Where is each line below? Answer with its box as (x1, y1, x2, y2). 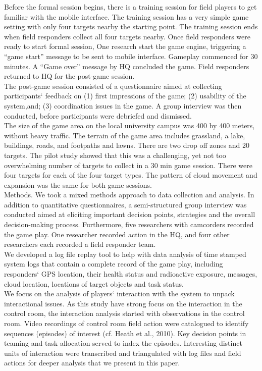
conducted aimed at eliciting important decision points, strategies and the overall (4, 209, 255, 220)
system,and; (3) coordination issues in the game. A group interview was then (4, 100, 242, 111)
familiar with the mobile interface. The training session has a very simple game (4, 11, 249, 22)
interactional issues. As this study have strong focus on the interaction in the (4, 298, 242, 308)
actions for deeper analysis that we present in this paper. (4, 357, 180, 368)
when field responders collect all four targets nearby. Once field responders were (4, 31, 250, 41)
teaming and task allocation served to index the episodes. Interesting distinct (4, 338, 242, 348)
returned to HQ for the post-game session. (4, 71, 135, 81)
